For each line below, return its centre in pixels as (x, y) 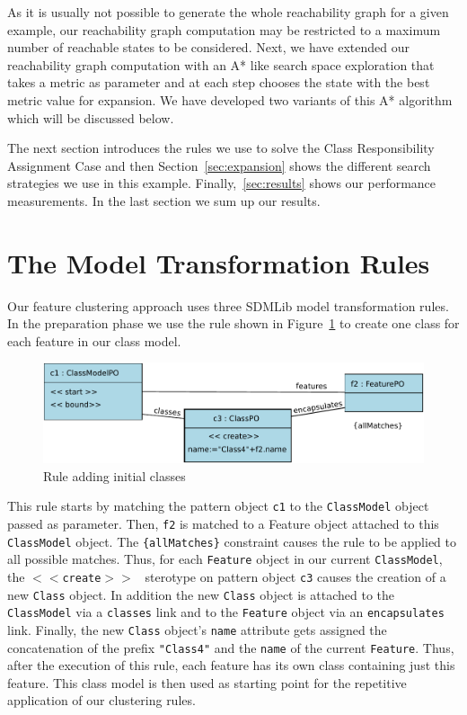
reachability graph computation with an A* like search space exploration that (221, 64)
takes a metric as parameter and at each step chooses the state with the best (219, 82)
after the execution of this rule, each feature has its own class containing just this (231, 665)
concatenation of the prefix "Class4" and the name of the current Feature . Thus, (231, 647)
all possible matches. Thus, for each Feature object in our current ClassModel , (225, 559)
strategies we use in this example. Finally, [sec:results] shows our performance (222, 183)
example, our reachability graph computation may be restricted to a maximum (224, 29)
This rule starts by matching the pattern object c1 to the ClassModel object (218, 506)
